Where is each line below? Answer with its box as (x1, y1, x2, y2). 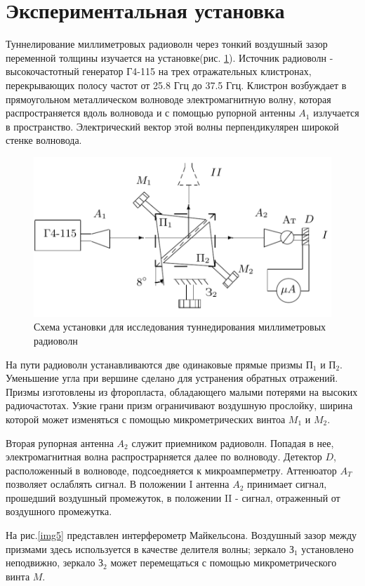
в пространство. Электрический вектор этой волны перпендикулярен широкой (6, 119, 339, 133)
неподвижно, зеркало (6, 555, 95, 570)
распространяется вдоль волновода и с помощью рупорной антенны (6, 105, 296, 120)
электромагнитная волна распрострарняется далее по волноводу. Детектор (6, 449, 322, 464)
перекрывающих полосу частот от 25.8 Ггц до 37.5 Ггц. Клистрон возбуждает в (6, 77, 347, 92)
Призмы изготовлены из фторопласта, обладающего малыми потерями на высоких (6, 384, 358, 399)
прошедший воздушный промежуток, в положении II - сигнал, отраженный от (6, 490, 340, 505)
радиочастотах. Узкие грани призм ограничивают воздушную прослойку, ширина (6, 398, 353, 413)
